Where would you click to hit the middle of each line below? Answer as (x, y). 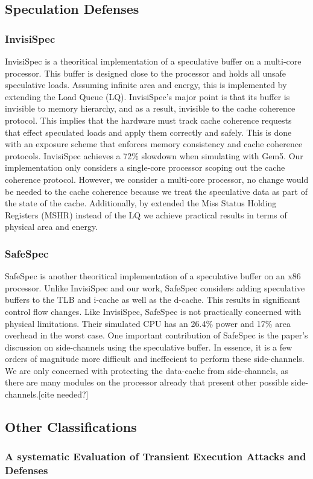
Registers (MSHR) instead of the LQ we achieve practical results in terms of (146, 214)
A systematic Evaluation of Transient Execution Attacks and (156, 456)
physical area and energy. (52, 227)
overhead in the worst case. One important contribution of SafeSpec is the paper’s (156, 335)
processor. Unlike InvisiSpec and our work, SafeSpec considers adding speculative (155, 287)
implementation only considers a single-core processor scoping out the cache (145, 167)
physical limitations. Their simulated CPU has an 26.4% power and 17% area (148, 323)
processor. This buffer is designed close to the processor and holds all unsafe (146, 73)
